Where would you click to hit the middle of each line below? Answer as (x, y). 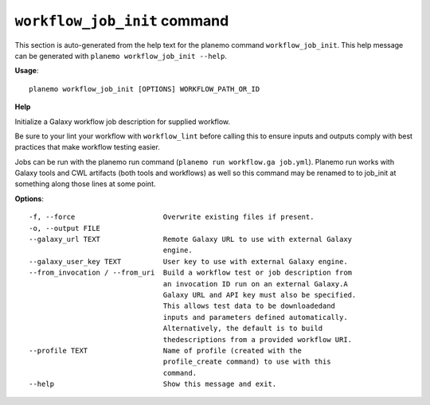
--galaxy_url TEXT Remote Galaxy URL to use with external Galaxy (191, 239)
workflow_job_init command (122, 21)
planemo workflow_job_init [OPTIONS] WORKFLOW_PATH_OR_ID (145, 89)
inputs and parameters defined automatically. (255, 317)
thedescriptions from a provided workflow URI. (258, 339)
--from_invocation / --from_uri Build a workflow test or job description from (191, 273)
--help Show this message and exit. (153, 384)
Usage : (27, 71)
